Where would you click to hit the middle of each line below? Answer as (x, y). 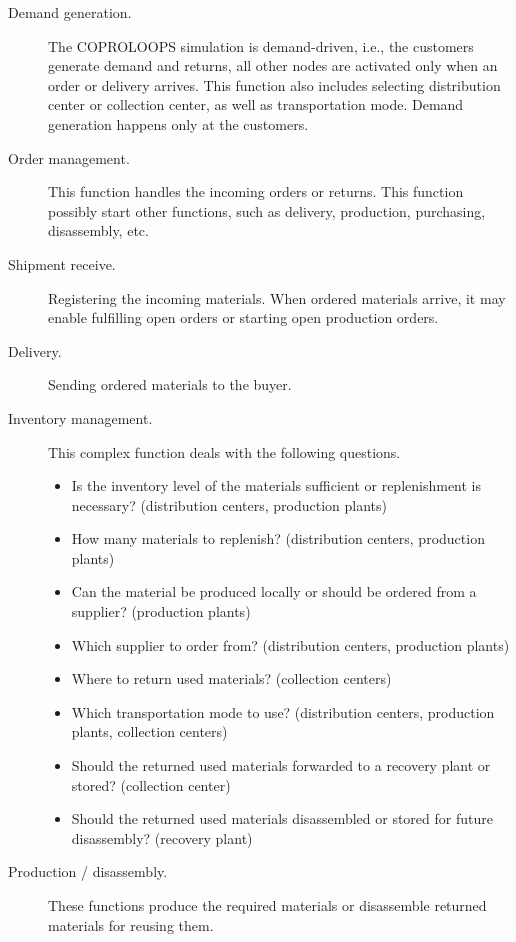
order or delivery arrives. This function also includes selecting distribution (274, 84)
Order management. (69, 157)
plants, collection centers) (149, 731)
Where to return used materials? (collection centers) (231, 678)
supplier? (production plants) (161, 611)
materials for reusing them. (131, 924)
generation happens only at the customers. (178, 123)
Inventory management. (80, 417)
